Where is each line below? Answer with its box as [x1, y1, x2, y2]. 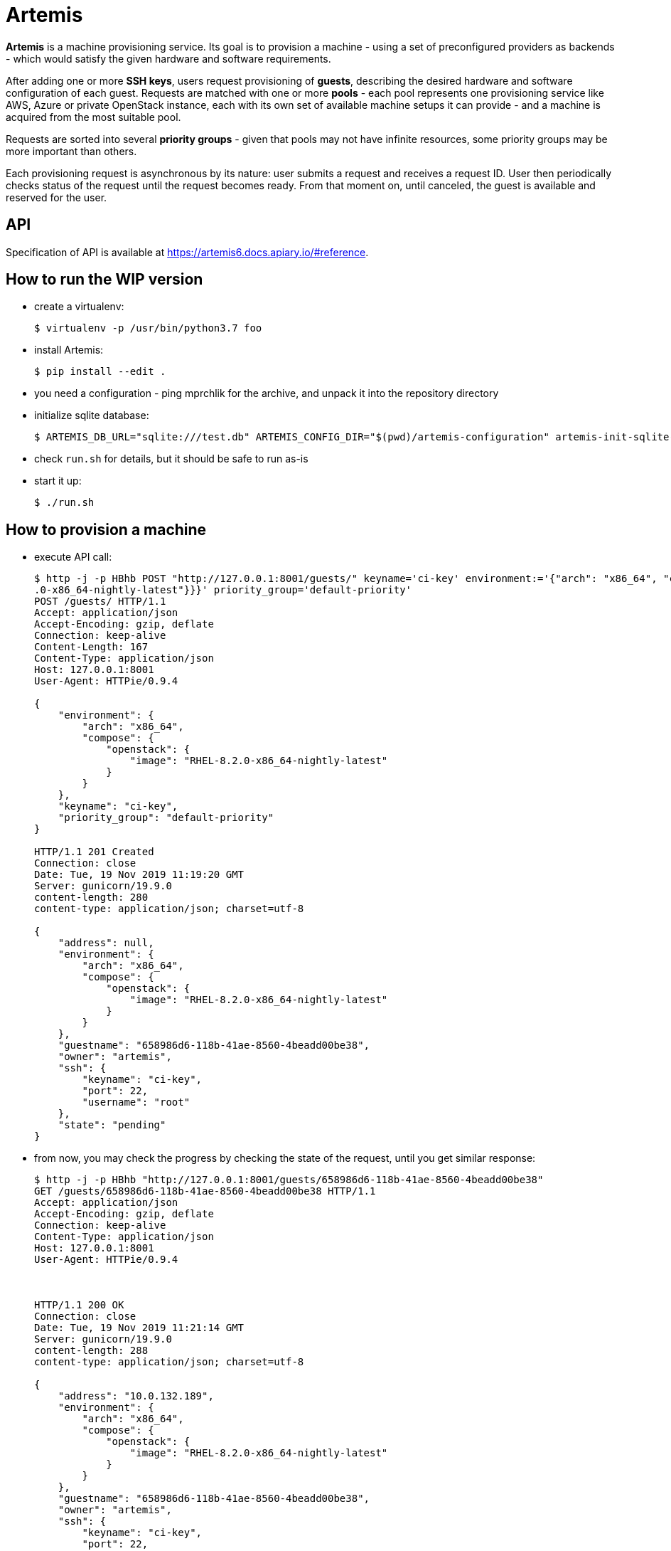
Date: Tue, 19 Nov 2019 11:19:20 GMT [34, 869, 245, 881]
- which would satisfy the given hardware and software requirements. [6, 52, 331, 65]
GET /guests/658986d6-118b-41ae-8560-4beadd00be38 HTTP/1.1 [34, 1185, 376, 1197]
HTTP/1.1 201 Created [34, 846, 154, 858]
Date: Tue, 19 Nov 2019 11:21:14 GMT [34, 1322, 245, 1334]
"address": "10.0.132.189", [58, 1390, 214, 1402]
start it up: [34, 475, 82, 487]
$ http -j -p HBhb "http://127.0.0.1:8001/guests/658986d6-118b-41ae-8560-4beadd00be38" [34, 1174, 544, 1186]
